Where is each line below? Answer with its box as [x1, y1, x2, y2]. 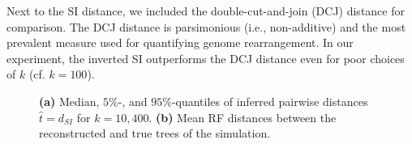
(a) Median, [39, 92, 100, 109]
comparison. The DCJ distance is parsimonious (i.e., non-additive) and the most [6, 18, 406, 35]
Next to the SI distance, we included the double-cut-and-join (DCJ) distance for [6, 2, 405, 19]
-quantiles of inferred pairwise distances [171, 92, 368, 109]
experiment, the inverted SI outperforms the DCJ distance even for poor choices [6, 49, 405, 66]
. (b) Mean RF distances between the [148, 108, 337, 125]
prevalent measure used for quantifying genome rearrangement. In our [6, 34, 354, 51]
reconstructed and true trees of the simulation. [39, 125, 271, 142]
